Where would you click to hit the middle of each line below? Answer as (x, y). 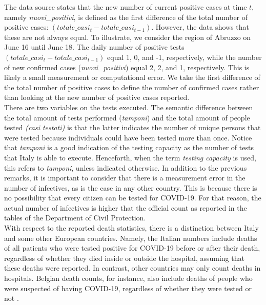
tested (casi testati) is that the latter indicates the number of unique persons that (132, 127)
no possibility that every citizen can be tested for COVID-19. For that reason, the (133, 198)
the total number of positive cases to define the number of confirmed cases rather (132, 87)
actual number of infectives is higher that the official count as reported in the (126, 207)
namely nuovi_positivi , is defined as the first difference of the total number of (126, 17)
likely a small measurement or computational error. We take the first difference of (132, 77)
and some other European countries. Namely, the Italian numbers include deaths (131, 238)
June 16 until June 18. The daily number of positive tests (94, 47)
